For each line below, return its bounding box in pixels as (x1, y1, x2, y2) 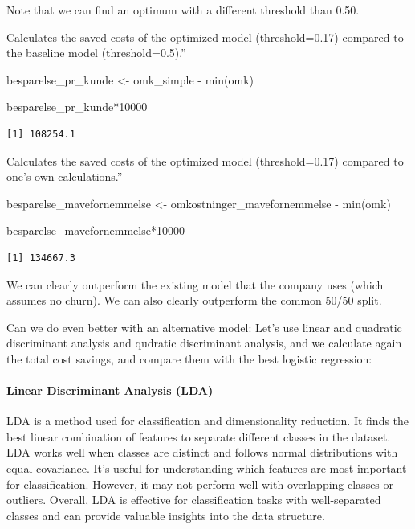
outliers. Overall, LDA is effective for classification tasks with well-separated (6, 491, 381, 508)
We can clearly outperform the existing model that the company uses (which (6, 276, 384, 293)
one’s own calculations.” (6, 168, 123, 185)
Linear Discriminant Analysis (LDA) (6, 382, 214, 399)
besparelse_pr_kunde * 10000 (6, 98, 148, 115)
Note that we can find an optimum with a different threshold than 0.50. (6, 2, 360, 18)
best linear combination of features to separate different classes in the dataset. (6, 428, 391, 445)
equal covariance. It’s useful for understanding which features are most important (6, 460, 407, 477)
